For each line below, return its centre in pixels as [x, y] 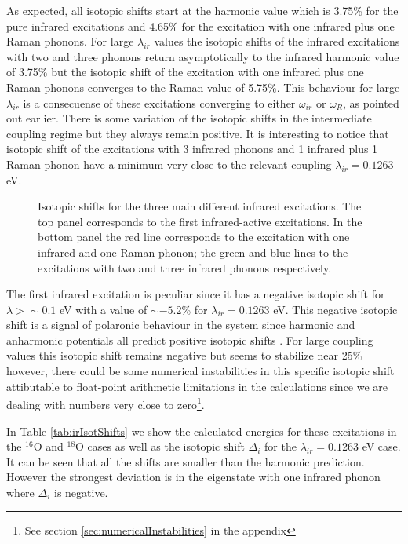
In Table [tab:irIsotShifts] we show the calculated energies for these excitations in [202, 431]
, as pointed [371, 102]
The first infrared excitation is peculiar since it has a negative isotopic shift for [196, 294]
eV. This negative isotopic [335, 309]
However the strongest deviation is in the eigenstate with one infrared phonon [193, 477]
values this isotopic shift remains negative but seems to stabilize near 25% [184, 355]
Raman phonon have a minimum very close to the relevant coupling [169, 164]
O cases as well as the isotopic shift [160, 446]
